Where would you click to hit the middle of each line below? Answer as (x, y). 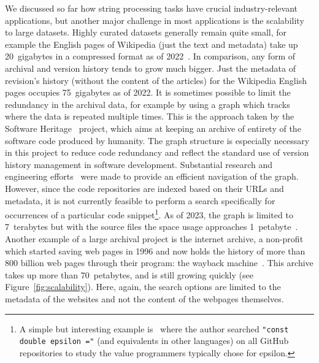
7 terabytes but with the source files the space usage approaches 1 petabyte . (152, 227)
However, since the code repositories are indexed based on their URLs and (144, 188)
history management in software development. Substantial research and (139, 164)
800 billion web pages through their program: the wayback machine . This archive (159, 263)
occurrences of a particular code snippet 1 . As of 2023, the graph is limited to (149, 214)
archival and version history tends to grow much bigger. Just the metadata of (150, 68)
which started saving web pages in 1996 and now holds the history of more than (155, 250)
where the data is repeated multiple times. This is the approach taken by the (150, 116)
